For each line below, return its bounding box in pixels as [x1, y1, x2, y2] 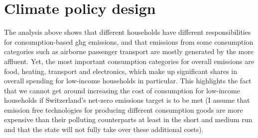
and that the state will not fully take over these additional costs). [4, 124, 204, 135]
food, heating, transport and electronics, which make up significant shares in [4, 66, 238, 76]
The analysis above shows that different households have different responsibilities [4, 27, 251, 37]
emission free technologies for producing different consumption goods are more [4, 104, 243, 115]
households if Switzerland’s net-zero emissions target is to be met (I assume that [4, 95, 250, 105]
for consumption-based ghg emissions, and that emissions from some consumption [4, 36, 254, 47]
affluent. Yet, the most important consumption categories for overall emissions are [4, 56, 254, 66]
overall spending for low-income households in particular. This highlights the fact [4, 75, 252, 86]
